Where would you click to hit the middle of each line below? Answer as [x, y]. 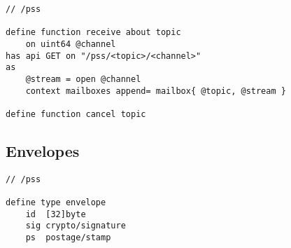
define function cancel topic [76, 114]
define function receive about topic [93, 33]
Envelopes [43, 150]
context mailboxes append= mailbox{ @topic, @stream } [156, 91]
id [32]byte [56, 214]
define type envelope [56, 203]
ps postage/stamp [68, 238]
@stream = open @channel [83, 79]
